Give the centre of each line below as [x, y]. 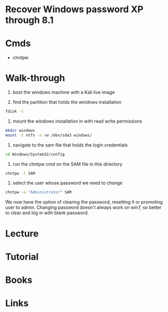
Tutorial [22, 257]
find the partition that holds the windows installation [67, 102]
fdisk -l [15, 111]
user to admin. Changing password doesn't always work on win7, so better [83, 208]
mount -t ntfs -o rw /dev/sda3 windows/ [49, 135]
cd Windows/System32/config [35, 154]
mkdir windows [20, 130]
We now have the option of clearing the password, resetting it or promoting [84, 202]
